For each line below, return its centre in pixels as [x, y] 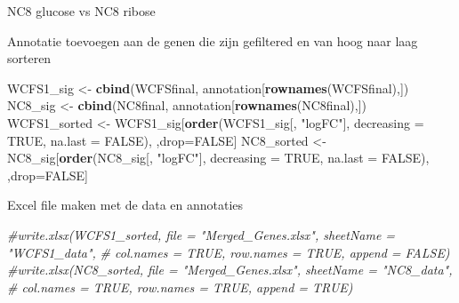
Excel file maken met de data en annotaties [125, 205]
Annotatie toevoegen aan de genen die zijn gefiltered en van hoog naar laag [213, 40]
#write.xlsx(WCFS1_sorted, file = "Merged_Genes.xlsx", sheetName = [201, 234]
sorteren [29, 58]
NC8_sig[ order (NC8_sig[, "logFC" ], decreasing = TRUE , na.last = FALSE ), [218, 158]
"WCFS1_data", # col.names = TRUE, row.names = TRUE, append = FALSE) [229, 252]
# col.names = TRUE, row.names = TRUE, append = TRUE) [180, 287]
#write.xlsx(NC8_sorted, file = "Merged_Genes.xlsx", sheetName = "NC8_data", [230, 270]
